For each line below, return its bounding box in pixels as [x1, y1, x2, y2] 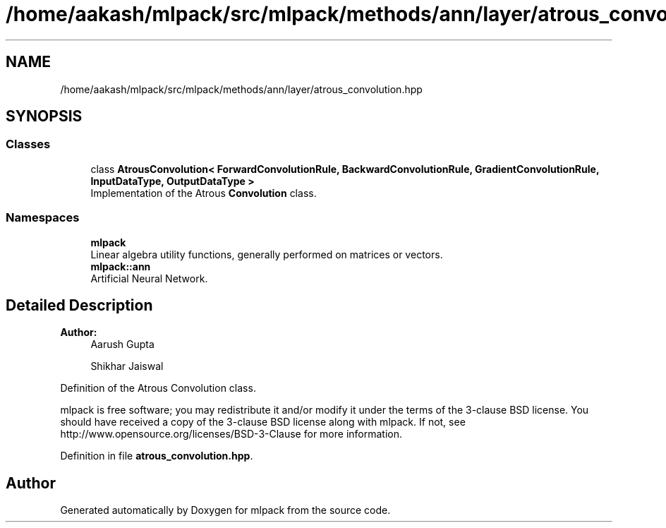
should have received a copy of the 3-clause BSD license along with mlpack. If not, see [60, 416, 466, 428]
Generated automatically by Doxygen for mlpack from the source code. [60, 504, 391, 517]
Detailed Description [6, 296, 153, 314]
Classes [6, 137, 51, 152]
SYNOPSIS [6, 107, 83, 126]
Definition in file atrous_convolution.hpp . [60, 450, 253, 462]
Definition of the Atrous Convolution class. [60, 382, 256, 395]
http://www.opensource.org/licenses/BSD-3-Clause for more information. [60, 428, 402, 440]
